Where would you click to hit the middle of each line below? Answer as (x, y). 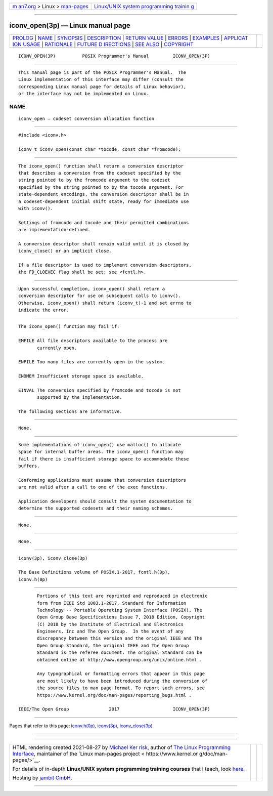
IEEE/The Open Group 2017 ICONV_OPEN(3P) (114, 709)
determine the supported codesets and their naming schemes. (96, 508)
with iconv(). (36, 208)
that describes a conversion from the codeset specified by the (100, 173)
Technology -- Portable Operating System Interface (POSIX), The (120, 610)
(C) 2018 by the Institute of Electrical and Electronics (110, 624)
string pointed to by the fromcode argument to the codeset (94, 180)
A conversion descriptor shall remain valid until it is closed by (104, 244)
